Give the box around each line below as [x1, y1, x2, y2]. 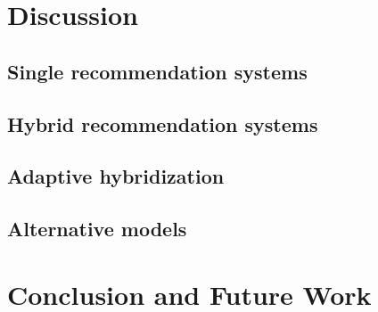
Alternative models [7, 215, 187, 242]
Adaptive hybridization [7, 162, 225, 190]
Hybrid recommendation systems [7, 110, 318, 137]
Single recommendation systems [7, 57, 308, 85]
